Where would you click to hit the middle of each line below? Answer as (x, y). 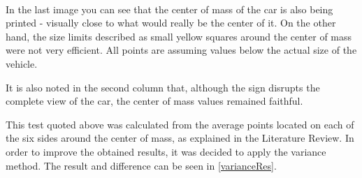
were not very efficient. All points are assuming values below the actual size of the (181, 50)
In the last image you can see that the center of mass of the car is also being (169, 9)
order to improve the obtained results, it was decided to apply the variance (166, 151)
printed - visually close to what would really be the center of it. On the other (171, 23)
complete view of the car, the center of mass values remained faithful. (154, 101)
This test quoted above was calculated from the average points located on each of (180, 124)
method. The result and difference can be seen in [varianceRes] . (141, 165)
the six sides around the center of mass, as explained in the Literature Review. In (180, 138)
